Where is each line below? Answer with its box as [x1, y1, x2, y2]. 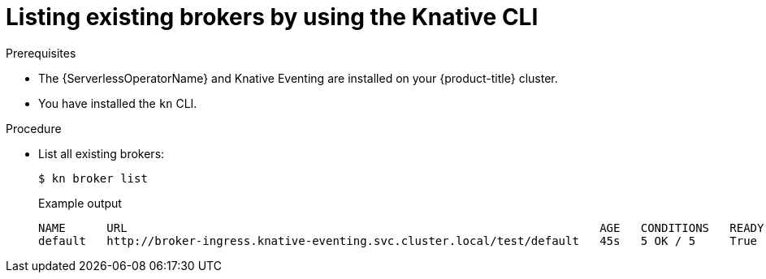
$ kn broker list [38, 171, 148, 185]
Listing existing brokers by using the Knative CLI [6, 3, 539, 31]
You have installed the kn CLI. [38, 96, 197, 110]
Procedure [6, 121, 62, 135]
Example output [38, 195, 122, 210]
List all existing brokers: [38, 146, 165, 161]
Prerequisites [6, 45, 76, 60]
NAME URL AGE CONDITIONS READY [38, 221, 764, 234]
